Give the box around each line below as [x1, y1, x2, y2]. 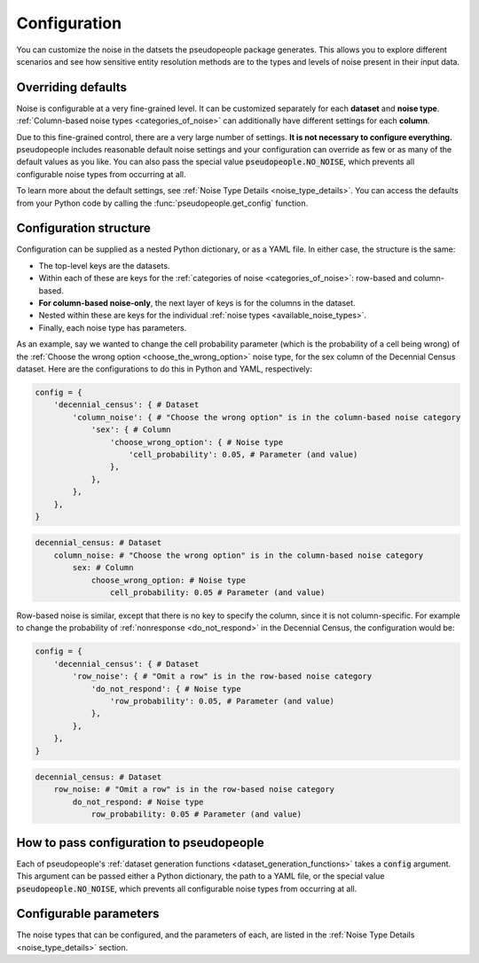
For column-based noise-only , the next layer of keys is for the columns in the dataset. [38, 298, 356, 309]
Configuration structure [16, 221, 151, 236]
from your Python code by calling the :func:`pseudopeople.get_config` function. [16, 198, 309, 208]
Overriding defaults [16, 80, 128, 95]
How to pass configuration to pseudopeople [16, 834, 265, 850]
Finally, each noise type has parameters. [38, 322, 187, 333]
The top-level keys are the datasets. [38, 260, 170, 270]
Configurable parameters [16, 906, 160, 921]
